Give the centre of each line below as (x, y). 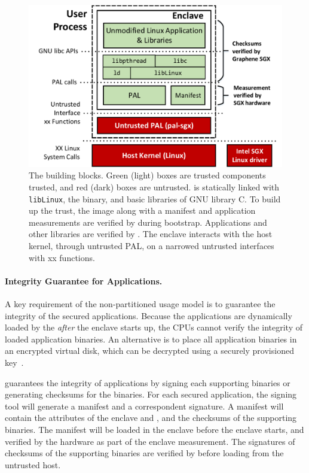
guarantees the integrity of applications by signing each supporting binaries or (148, 382)
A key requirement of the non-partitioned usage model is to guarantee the (140, 304)
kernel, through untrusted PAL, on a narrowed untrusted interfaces (152, 246)
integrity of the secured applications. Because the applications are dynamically (149, 315)
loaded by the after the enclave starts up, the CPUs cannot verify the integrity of (154, 327)
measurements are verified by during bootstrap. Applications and (148, 222)
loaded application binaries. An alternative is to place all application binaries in (151, 339)
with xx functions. (62, 257)
